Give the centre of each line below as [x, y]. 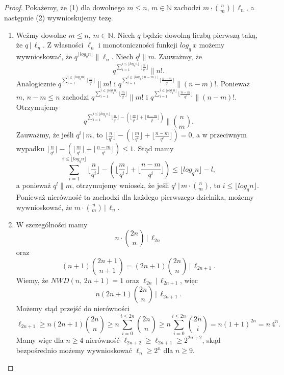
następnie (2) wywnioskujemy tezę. [59, 17]
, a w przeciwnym [219, 135]
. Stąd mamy [153, 148]
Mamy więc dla [40, 339]
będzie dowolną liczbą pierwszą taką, [200, 34]
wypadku [30, 148]
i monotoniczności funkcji [138, 45]
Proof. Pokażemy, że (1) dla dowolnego [64, 7]
